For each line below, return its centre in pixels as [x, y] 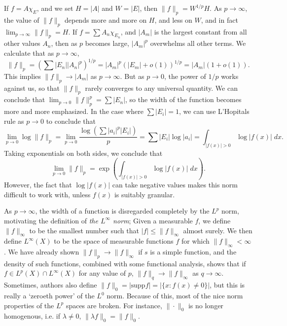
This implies [22, 76]
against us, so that [32, 88]
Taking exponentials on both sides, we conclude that [83, 153]
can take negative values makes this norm [175, 185]
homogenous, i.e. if [32, 316]
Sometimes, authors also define [51, 285]
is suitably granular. [144, 194]
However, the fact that [38, 185]
